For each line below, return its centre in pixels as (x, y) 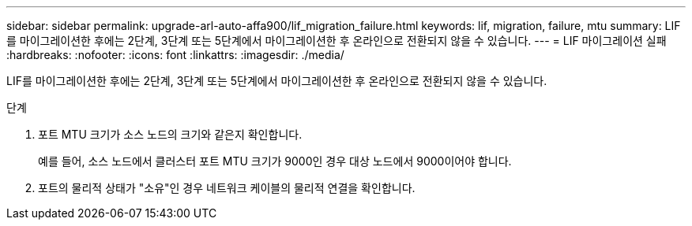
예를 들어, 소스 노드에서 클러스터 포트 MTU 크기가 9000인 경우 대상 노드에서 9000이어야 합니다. (275, 161)
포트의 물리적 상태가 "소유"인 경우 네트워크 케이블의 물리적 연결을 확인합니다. (227, 188)
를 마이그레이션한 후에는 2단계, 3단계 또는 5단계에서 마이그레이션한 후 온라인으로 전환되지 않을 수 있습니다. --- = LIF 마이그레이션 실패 (337, 41)
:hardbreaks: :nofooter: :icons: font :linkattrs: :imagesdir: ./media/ (175, 55)
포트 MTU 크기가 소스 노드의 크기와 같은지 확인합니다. (170, 134)
